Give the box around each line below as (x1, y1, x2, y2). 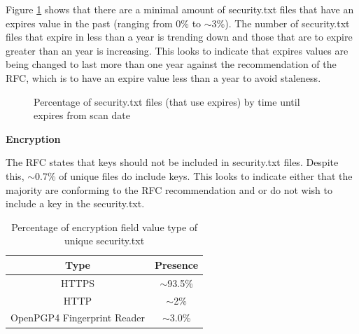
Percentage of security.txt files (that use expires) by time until (34, 94, 300, 109)
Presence (154, 257, 199, 272)
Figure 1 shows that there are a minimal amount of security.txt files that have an (6, 2, 354, 16)
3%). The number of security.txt (211, 15, 350, 30)
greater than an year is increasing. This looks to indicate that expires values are (6, 43, 349, 57)
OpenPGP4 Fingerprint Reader (10, 310, 145, 325)
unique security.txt (64, 233, 145, 248)
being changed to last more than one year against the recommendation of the (6, 57, 337, 71)
